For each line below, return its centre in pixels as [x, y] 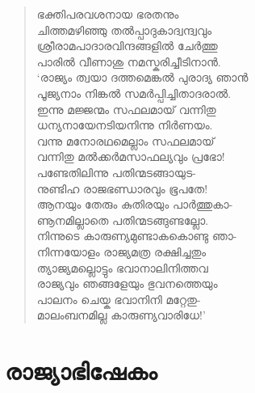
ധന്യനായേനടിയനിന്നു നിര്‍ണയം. [125, 125]
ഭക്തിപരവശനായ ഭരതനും [108, 14]
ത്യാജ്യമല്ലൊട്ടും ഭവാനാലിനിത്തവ [122, 267]
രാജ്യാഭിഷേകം [81, 371]
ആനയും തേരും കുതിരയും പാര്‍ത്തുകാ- [135, 204]
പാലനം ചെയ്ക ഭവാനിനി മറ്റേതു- [119, 299]
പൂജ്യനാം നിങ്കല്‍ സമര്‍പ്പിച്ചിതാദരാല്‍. [134, 93]
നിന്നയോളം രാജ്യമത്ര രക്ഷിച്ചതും [121, 251]
